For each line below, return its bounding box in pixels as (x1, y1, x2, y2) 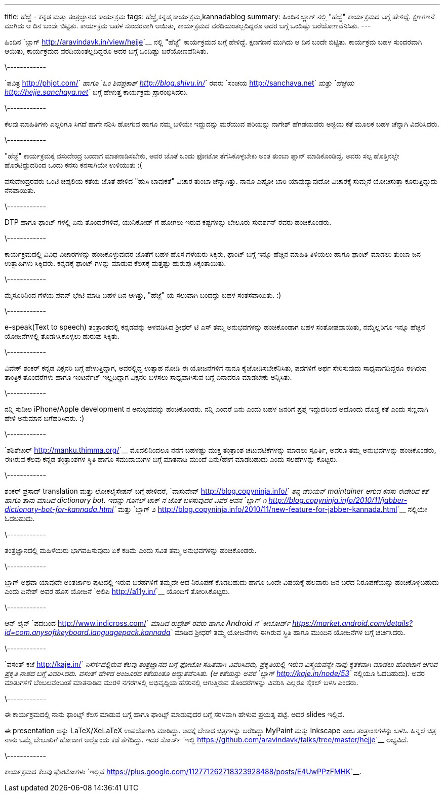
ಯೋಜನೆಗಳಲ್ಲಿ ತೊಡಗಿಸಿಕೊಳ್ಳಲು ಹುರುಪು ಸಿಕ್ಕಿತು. (5, 332, 119, 340)
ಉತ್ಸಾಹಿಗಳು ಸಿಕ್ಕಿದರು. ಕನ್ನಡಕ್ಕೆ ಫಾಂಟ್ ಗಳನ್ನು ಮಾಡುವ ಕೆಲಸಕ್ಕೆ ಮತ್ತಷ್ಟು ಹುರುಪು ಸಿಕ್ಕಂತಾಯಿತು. (5, 259, 226, 267)
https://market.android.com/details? (292, 619, 413, 627)
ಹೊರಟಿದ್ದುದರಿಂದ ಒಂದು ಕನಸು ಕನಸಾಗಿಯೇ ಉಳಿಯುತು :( (5, 161, 142, 169)
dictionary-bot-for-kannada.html (5, 505, 114, 513)
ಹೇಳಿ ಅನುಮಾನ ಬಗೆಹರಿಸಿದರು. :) (5, 414, 85, 422)
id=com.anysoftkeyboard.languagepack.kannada (5, 628, 171, 636)
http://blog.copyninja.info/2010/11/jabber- (268, 496, 407, 504)
